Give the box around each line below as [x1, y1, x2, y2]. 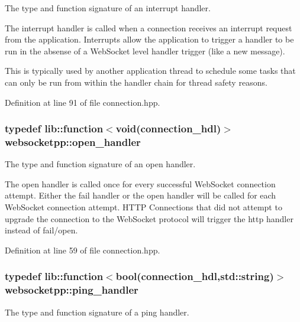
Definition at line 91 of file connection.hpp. [5, 96, 160, 108]
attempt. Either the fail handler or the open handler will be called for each [5, 189, 276, 201]
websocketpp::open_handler [5, 135, 141, 149]
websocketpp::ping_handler [5, 282, 138, 297]
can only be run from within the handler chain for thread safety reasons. [5, 76, 267, 88]
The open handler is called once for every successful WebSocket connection [5, 177, 276, 190]
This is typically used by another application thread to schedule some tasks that [5, 64, 296, 77]
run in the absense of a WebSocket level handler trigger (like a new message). [5, 44, 285, 57]
